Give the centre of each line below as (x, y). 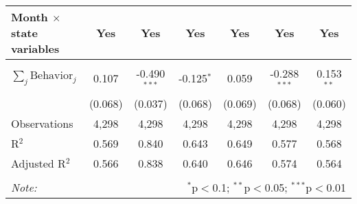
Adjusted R (38, 163)
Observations (42, 123)
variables (35, 48)
